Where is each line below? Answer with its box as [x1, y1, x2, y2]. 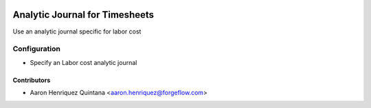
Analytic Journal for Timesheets [12, 9, 155, 21]
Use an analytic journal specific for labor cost [12, 27, 142, 36]
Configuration [12, 44, 61, 54]
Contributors [12, 76, 51, 84]
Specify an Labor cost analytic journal [30, 58, 137, 66]
